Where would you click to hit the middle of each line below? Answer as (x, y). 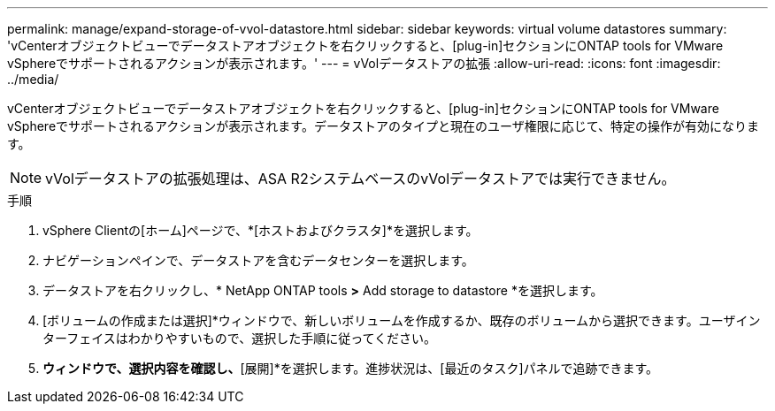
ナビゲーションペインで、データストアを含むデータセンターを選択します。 (258, 260)
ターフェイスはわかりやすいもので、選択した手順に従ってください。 (240, 338)
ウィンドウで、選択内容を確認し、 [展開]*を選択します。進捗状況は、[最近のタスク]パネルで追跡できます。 (351, 368)
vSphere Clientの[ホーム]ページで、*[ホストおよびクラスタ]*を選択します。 (261, 230)
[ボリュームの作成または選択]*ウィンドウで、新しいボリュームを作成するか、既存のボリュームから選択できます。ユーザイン (402, 320)
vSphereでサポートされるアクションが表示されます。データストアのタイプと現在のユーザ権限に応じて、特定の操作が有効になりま (383, 126)
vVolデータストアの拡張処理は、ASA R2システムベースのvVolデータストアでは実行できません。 (361, 179)
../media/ (33, 79)
